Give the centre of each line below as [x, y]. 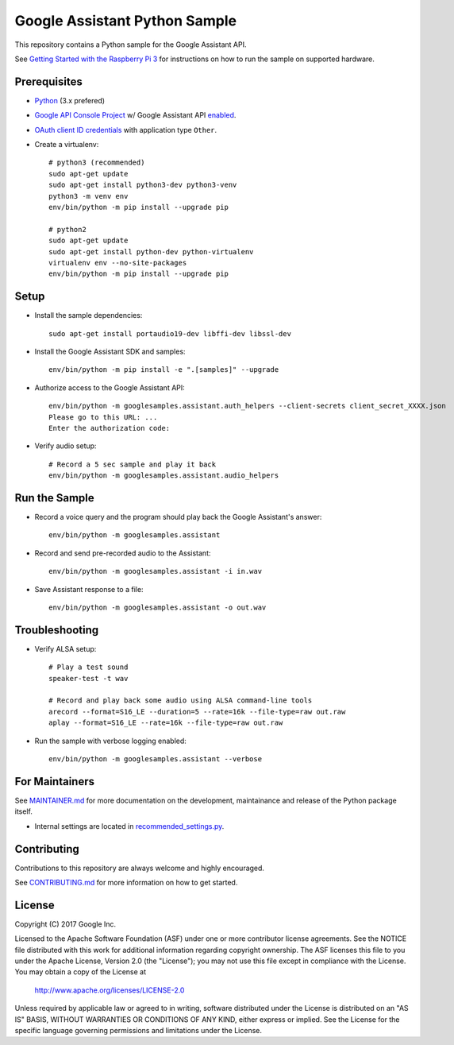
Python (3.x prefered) [70, 100]
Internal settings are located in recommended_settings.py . [129, 826]
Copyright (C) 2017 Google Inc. [65, 924]
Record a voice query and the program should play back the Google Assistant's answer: [178, 517]
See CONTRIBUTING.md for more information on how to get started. [126, 882]
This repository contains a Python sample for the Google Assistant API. [131, 45]
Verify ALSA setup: [65, 648]
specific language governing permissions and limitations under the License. [138, 1031]
